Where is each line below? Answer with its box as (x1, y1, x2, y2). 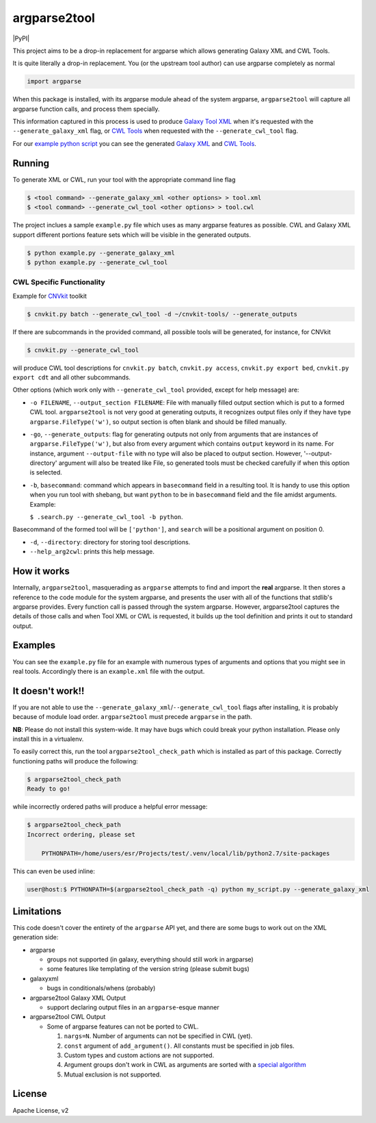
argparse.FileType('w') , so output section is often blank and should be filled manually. (29, 418, 287, 426)
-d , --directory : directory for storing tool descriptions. (29, 538, 191, 546)
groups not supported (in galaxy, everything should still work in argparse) (46, 955, 254, 963)
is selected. (29, 468, 63, 477)
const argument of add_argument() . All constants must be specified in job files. (64, 1042, 295, 1050)
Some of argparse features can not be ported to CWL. (46, 1022, 199, 1031)
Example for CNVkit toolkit (12, 292, 87, 300)
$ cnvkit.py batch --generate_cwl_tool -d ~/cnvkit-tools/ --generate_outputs (27, 310, 297, 318)
